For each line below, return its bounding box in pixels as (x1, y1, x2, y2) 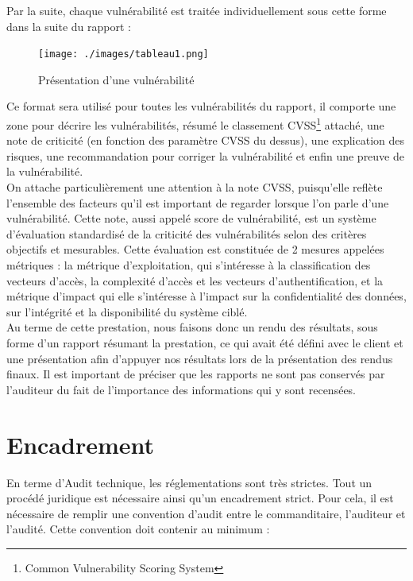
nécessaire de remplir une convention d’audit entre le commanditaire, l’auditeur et (6, 505, 406, 521)
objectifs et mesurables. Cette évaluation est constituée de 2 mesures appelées (6, 241, 384, 258)
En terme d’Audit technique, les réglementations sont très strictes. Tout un (6, 474, 372, 490)
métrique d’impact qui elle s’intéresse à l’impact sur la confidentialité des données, (6, 288, 407, 304)
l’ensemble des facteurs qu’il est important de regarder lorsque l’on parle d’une (6, 194, 389, 211)
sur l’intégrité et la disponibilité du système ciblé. (6, 303, 248, 320)
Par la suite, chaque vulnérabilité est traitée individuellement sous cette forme (6, 2, 387, 18)
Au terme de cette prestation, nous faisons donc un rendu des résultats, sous (6, 319, 378, 335)
